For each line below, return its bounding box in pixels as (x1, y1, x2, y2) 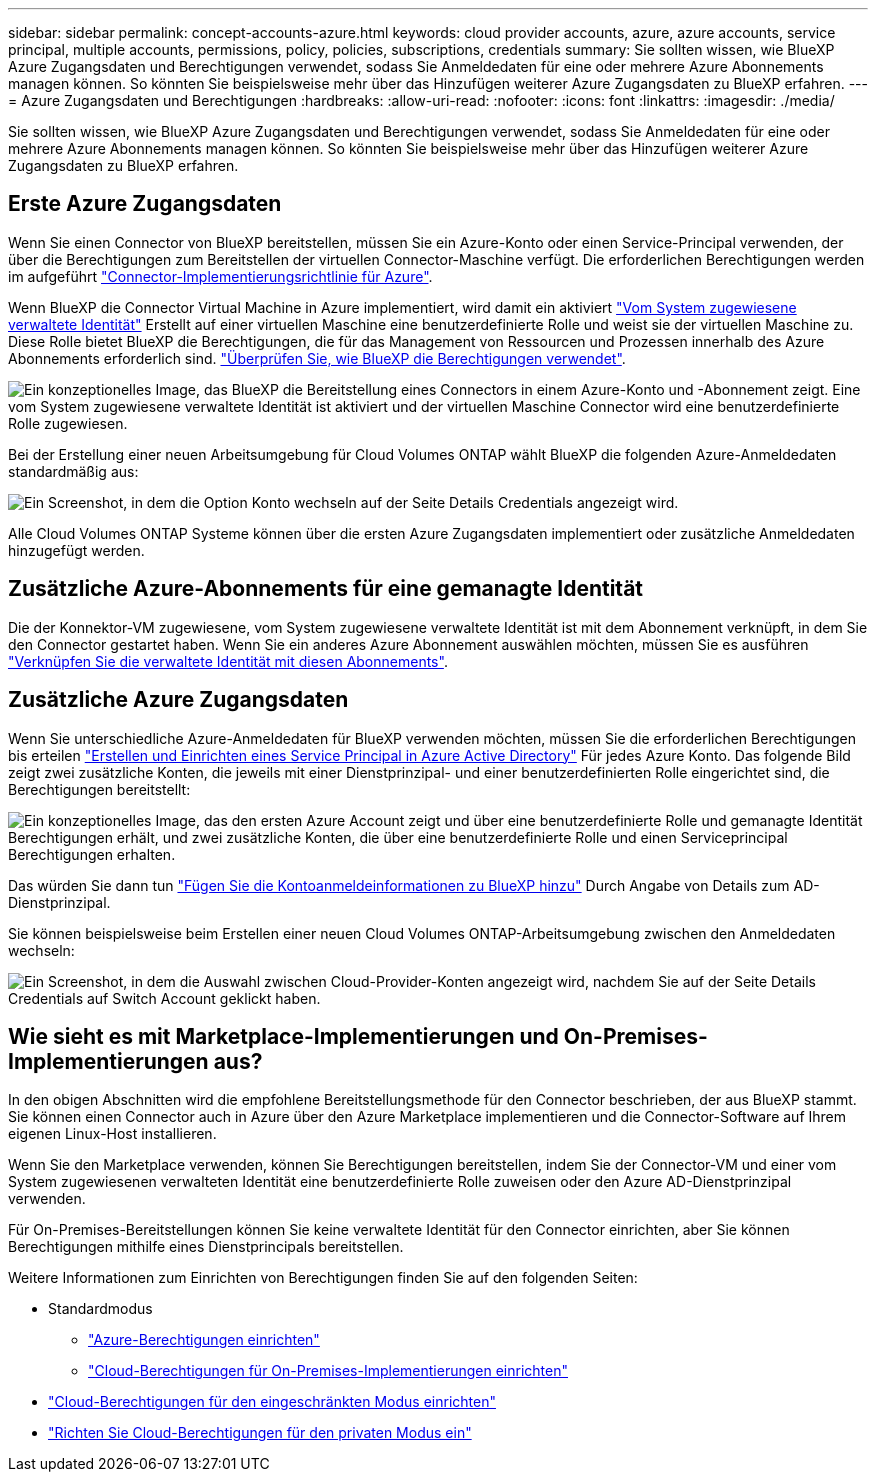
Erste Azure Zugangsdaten (8, 191, 282, 217)
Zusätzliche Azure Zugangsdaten (8, 687, 349, 713)
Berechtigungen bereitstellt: (8, 780, 191, 798)
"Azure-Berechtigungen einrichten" (88, 1331, 320, 1349)
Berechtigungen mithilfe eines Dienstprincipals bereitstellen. (8, 1238, 404, 1256)
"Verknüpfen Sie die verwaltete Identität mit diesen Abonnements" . (8, 652, 448, 670)
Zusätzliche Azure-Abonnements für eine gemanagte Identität (8, 576, 644, 602)
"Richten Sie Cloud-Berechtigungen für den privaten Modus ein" (48, 1424, 472, 1442)
